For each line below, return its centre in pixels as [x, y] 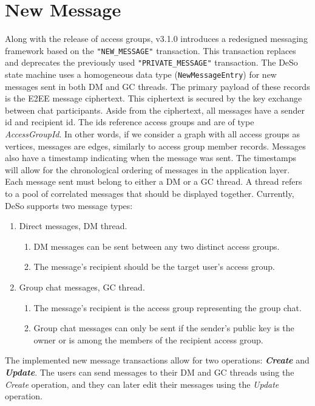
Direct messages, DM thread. [73, 226]
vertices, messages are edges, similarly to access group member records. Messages [155, 146]
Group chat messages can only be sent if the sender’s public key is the [164, 328]
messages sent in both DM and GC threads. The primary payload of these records [157, 86]
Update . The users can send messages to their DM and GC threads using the [150, 372]
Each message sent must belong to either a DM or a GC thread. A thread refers [154, 181]
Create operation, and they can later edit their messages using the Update [142, 384]
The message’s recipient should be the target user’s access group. [154, 267]
